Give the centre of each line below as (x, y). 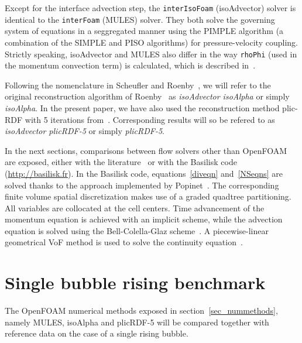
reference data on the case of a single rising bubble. (97, 333)
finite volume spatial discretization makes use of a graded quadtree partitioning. (148, 196)
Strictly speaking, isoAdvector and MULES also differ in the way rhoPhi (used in (151, 54)
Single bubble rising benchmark (135, 282)
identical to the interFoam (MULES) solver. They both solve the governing (140, 19)
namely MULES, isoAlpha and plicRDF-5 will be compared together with (137, 322)
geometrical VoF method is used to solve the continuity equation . (124, 242)
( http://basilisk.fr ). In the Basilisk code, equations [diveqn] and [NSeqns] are (144, 173)
